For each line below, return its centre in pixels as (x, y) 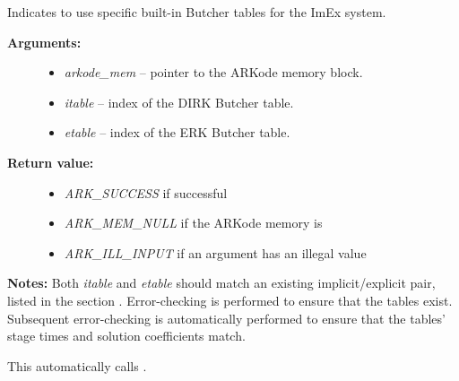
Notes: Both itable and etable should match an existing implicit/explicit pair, (221, 283)
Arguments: (44, 42)
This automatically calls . (77, 365)
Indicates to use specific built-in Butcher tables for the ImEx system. (197, 12)
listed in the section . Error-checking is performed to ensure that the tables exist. (230, 300)
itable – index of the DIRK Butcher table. (179, 102)
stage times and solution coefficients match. (126, 336)
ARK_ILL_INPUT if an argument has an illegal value (215, 252)
